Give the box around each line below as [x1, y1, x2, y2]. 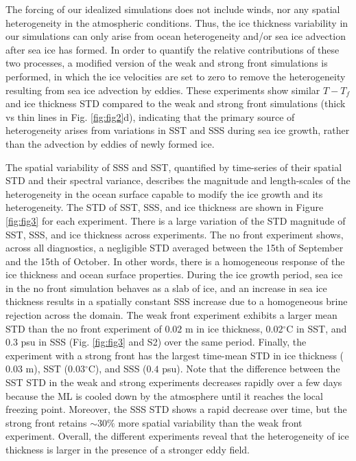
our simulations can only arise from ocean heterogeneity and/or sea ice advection [5, 29, 346, 43]
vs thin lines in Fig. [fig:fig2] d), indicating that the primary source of [5, 109, 295, 124]
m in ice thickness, [185, 321, 263, 335]
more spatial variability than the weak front [118, 415, 302, 429]
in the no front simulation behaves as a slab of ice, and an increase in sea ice [5, 280, 327, 295]
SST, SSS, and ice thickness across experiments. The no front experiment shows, [5, 227, 344, 241]
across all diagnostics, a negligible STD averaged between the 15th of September [5, 240, 344, 255]
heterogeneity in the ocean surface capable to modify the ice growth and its [5, 186, 323, 201]
